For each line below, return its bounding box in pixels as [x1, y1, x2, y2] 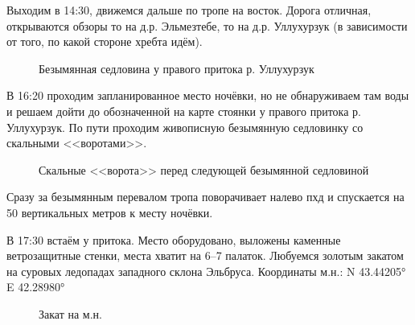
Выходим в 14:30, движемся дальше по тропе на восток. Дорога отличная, [6, 2, 372, 18]
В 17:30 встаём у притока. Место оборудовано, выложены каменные [6, 231, 341, 248]
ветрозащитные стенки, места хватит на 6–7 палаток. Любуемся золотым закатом [6, 247, 404, 264]
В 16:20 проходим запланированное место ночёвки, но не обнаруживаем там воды [6, 87, 409, 104]
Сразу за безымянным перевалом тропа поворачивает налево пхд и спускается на [6, 188, 405, 205]
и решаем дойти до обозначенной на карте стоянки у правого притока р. [6, 102, 361, 119]
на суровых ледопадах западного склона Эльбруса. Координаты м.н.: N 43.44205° [6, 262, 406, 279]
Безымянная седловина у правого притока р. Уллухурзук [39, 60, 314, 76]
